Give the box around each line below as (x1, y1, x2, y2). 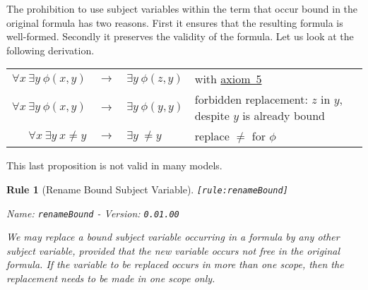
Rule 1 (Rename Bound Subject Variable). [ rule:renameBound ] (6, 181, 288, 196)
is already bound (242, 107, 325, 124)
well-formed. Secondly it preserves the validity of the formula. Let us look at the (6, 29, 354, 44)
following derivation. (6, 42, 95, 57)
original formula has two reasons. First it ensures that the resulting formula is (6, 15, 343, 30)
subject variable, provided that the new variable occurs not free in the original (6, 243, 340, 258)
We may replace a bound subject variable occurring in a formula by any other (6, 229, 340, 244)
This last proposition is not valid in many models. (6, 158, 222, 173)
